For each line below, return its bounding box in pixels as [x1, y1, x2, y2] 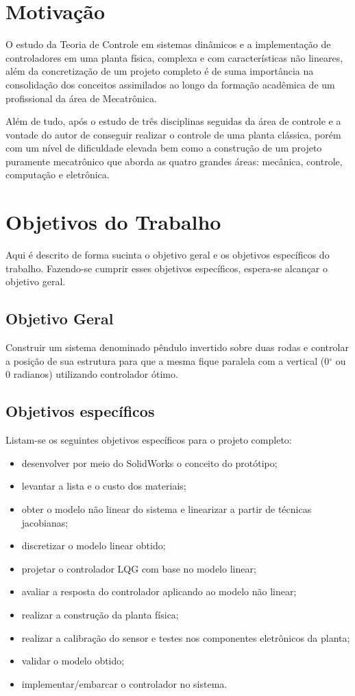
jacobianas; [21, 515, 69, 529]
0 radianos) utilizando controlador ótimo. [5, 367, 178, 381]
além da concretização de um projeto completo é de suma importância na [5, 64, 314, 78]
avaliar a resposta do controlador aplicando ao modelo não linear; [21, 584, 297, 599]
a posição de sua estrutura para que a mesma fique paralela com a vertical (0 [5, 353, 330, 368]
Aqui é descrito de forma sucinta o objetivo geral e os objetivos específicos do [5, 248, 330, 262]
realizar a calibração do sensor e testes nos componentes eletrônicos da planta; [21, 630, 350, 645]
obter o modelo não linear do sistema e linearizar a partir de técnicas [21, 501, 312, 516]
